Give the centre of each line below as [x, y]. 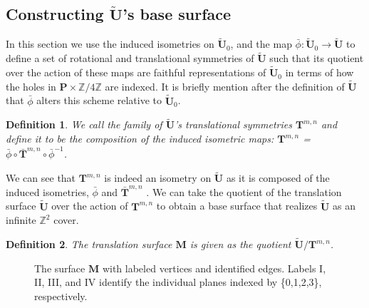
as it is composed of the [278, 178]
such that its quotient [317, 58]
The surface [60, 268]
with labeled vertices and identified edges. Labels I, [214, 268]
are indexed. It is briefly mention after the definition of [225, 86]
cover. [66, 220]
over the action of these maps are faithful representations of [136, 72]
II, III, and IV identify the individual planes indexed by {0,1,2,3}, [178, 282]
